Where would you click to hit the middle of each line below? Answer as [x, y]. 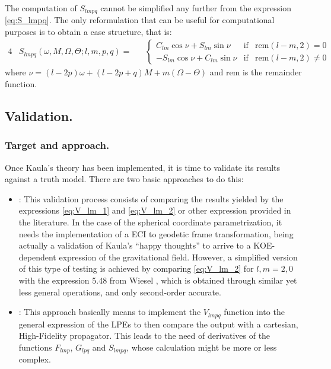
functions [35, 347]
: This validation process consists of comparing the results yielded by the [151, 198]
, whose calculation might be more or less [202, 347]
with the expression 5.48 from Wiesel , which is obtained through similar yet [158, 280]
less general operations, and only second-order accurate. [120, 292]
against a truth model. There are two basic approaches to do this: [124, 179]
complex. [35, 359]
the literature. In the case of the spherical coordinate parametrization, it [150, 222]
